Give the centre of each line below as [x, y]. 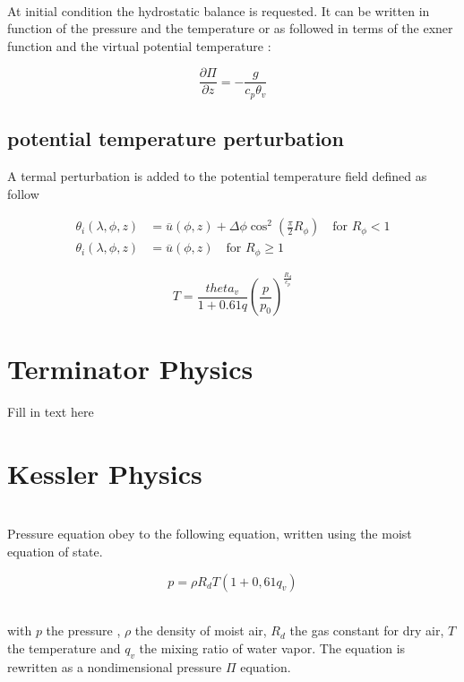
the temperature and [64, 647]
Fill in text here [51, 412]
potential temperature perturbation [176, 138]
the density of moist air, [201, 630]
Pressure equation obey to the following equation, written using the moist [210, 534]
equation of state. [55, 552]
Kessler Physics [105, 473]
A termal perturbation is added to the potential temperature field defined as [217, 176]
